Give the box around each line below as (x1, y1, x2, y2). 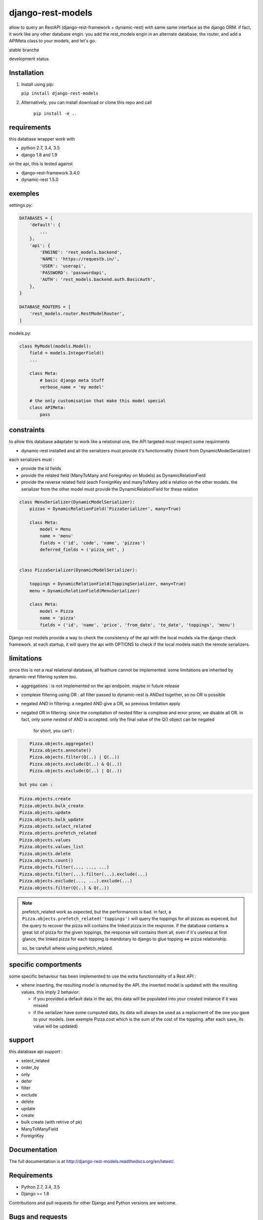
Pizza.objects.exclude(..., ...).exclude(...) (19, 878, 132, 884)
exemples (9, 189, 39, 198)
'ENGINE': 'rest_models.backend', (39, 249, 122, 255)
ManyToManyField (21, 1126, 58, 1132)
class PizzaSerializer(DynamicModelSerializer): (19, 568, 138, 573)
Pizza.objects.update (19, 810, 71, 815)
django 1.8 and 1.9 (21, 152, 57, 158)
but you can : (19, 781, 53, 787)
